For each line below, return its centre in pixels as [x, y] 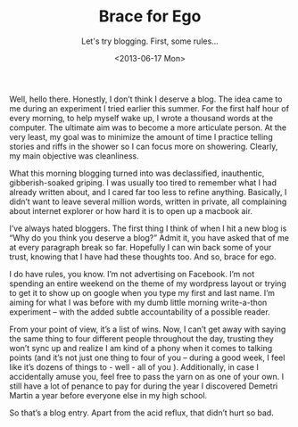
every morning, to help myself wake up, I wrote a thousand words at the [141, 118]
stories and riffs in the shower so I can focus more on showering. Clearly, [144, 146]
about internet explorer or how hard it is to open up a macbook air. [131, 210]
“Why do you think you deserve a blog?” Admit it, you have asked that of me [149, 237]
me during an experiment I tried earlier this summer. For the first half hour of [149, 108]
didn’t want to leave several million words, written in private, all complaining [148, 201]
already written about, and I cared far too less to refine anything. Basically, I [148, 192]
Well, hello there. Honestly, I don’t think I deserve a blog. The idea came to [146, 99]
